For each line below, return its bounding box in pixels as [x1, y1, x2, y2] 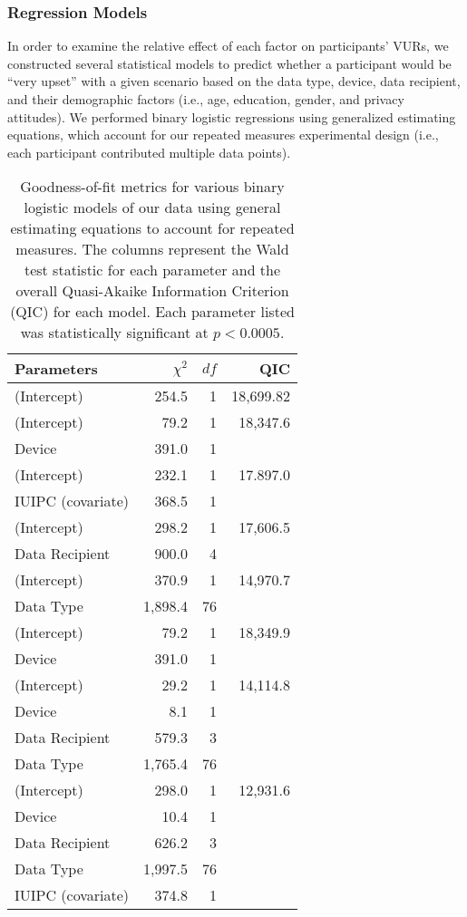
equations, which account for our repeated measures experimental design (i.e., [7, 125, 439, 144]
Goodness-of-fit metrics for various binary [20, 176, 285, 198]
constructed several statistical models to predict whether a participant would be [7, 53, 452, 72]
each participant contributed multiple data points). [7, 142, 291, 161]
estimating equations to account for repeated [10, 217, 295, 239]
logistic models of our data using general [24, 197, 281, 218]
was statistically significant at [20, 322, 209, 343]
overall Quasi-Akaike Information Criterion [15, 280, 289, 302]
